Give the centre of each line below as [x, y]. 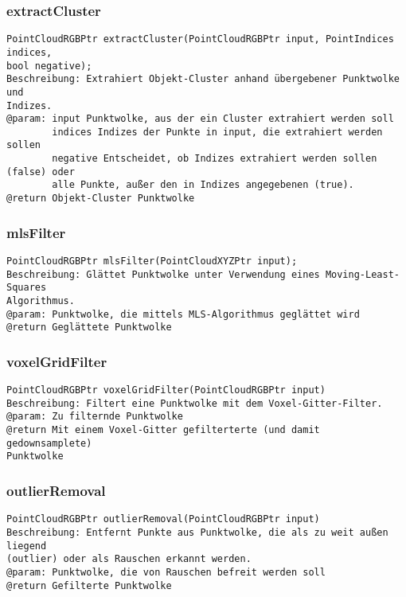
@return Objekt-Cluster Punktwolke [101, 199]
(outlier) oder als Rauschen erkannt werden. [129, 559]
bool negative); [49, 66]
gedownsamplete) [49, 443]
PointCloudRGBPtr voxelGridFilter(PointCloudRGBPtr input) [166, 390]
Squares [27, 288]
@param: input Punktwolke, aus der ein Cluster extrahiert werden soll [200, 119]
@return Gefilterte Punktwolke [89, 585]
